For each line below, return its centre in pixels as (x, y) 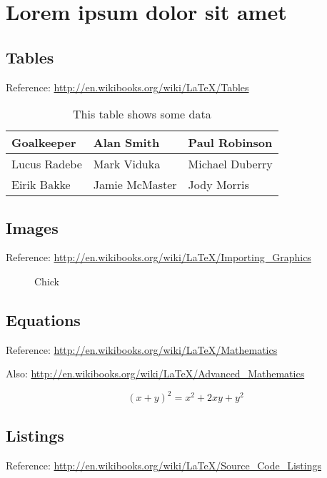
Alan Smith (126, 143)
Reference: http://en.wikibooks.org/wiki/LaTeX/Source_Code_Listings (163, 465)
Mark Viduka (127, 164)
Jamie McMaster (135, 185)
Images (32, 227)
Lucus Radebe (47, 164)
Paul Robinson (230, 143)
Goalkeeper (44, 143)
